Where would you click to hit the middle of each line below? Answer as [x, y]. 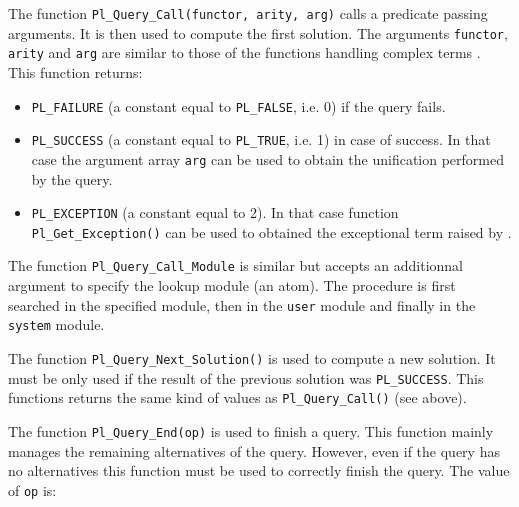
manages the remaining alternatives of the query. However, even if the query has [254, 450]
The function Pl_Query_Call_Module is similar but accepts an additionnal [235, 265]
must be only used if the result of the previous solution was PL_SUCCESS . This [246, 377]
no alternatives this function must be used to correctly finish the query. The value [259, 470]
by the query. [72, 178]
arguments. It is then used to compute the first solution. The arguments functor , [258, 32]
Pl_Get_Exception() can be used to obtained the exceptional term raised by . [271, 231]
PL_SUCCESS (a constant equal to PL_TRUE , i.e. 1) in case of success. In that [261, 139]
